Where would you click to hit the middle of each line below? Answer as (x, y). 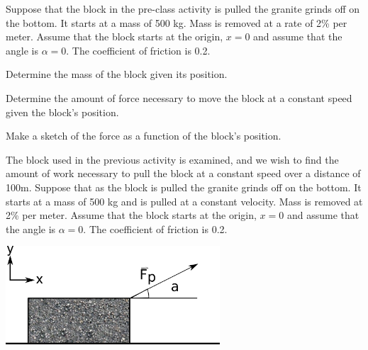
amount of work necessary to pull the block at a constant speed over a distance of (183, 173)
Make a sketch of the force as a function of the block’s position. (144, 136)
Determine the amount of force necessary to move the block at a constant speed (179, 97)
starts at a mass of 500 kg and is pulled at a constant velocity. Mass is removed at (184, 201)
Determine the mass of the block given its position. (117, 74)
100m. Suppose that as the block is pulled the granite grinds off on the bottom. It (184, 187)
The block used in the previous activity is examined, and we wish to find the (172, 159)
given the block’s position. (62, 112)
